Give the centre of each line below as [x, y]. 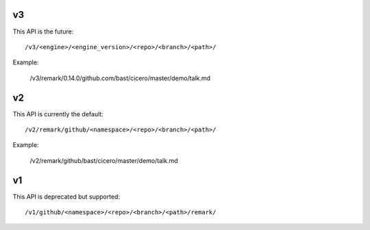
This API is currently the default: [58, 114]
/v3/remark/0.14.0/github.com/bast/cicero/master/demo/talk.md [120, 78]
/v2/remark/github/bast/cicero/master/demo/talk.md [104, 160]
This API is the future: [43, 31]
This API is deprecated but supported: [66, 196]
